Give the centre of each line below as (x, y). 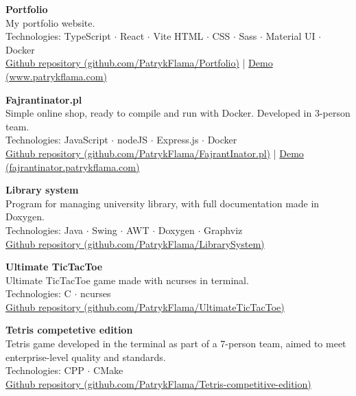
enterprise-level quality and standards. (86, 357)
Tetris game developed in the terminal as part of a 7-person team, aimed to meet (176, 343)
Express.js (178, 140)
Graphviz (223, 230)
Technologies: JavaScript (57, 140)
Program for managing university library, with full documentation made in (163, 203)
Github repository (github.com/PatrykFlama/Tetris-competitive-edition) (158, 383)
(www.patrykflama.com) (56, 76)
